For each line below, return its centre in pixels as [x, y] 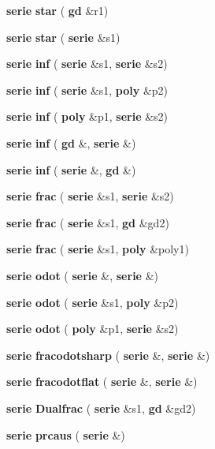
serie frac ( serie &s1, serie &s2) [90, 196]
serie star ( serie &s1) [63, 37]
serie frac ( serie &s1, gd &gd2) [88, 222]
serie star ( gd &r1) [57, 10]
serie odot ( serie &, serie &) [82, 275]
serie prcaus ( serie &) [66, 434]
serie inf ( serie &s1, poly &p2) [87, 90]
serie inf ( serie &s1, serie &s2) [87, 64]
